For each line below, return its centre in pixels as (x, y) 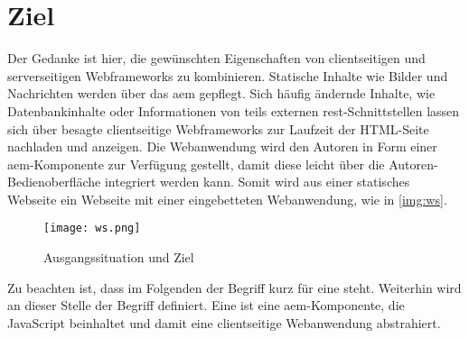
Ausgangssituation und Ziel (119, 257)
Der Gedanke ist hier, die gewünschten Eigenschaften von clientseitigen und (216, 58)
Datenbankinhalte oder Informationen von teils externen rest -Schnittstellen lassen (234, 110)
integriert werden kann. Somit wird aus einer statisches (257, 182)
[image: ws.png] (92, 228)
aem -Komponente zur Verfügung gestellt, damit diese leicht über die (196, 164)
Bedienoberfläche (54, 182)
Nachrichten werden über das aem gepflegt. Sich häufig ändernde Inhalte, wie (221, 93)
